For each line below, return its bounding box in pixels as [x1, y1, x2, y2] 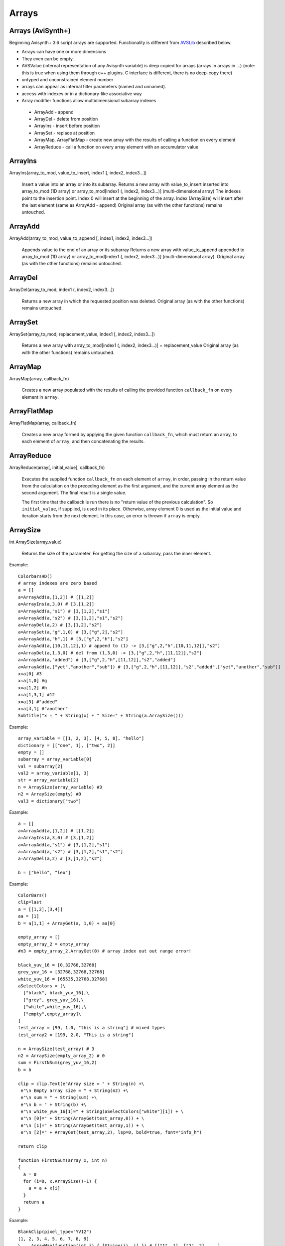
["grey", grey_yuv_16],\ [23, 997, 84, 1003]
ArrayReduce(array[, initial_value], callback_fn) [9, 465, 105, 470]
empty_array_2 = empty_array [18, 941, 89, 947]
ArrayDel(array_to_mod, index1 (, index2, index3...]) [9, 287, 115, 293]
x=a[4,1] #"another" [18, 706, 68, 711]
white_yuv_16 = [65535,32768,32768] [18, 976, 108, 982]
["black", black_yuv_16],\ [23, 990, 89, 996]
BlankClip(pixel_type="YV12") [18, 1229, 92, 1235]
